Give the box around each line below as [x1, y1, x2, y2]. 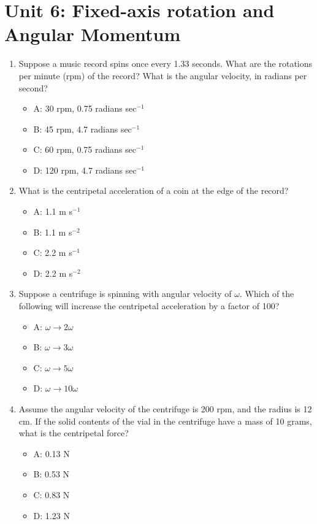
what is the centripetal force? [18, 426, 129, 439]
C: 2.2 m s [33, 246, 72, 259]
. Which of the [240, 287, 294, 300]
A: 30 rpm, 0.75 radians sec [33, 102, 137, 115]
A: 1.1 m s [33, 205, 73, 218]
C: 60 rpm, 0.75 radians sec [33, 143, 137, 156]
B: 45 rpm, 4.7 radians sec [33, 122, 132, 135]
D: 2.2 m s [33, 266, 73, 279]
